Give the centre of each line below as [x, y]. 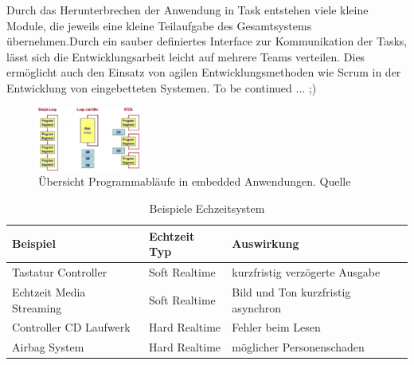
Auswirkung [266, 243]
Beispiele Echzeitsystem [207, 208]
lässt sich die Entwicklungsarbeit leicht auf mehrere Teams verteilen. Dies [186, 56]
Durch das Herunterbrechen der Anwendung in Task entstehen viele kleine [187, 10]
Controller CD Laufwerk [71, 327]
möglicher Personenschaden [298, 347]
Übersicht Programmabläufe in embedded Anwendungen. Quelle [195, 181]
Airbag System [48, 347]
